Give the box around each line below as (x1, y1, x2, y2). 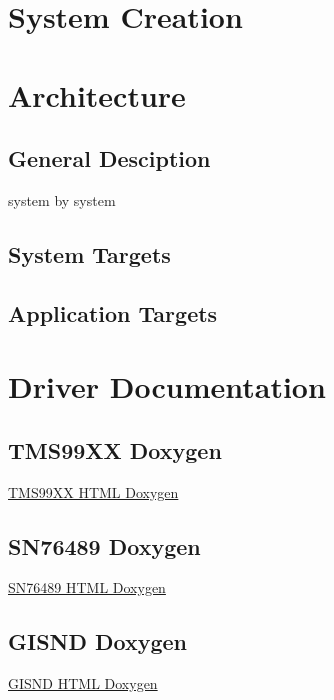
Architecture (8, 74, 186, 115)
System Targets (8, 238, 171, 269)
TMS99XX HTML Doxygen (8, 481, 179, 502)
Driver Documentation (8, 366, 326, 407)
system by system (8, 189, 116, 210)
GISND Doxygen (8, 626, 188, 657)
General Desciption (8, 143, 211, 174)
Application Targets (8, 297, 218, 328)
